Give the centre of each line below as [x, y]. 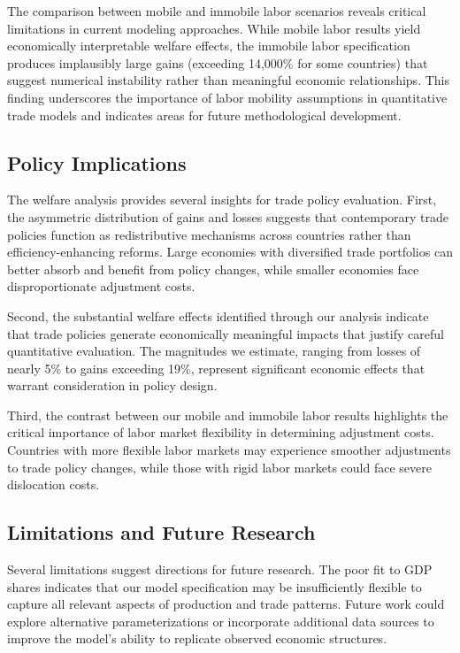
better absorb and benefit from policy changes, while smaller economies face [213, 269]
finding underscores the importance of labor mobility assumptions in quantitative [227, 97]
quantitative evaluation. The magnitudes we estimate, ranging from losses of [214, 351]
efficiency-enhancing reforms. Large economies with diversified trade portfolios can [230, 252]
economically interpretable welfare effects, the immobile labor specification [209, 46]
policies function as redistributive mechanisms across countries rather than [209, 234]
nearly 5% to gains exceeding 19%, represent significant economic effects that [216, 368]
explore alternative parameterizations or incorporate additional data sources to [221, 621]
